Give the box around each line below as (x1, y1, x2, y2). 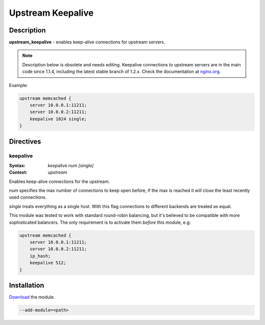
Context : (9, 170, 27, 176)
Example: (9, 82, 28, 88)
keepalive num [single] (48, 162, 94, 168)
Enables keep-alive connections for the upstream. (9, 178, 110, 184)
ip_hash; (29, 253, 51, 259)
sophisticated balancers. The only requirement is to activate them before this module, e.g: (9, 219, 191, 225)
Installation (9, 281, 44, 290)
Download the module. (9, 294, 55, 300)
